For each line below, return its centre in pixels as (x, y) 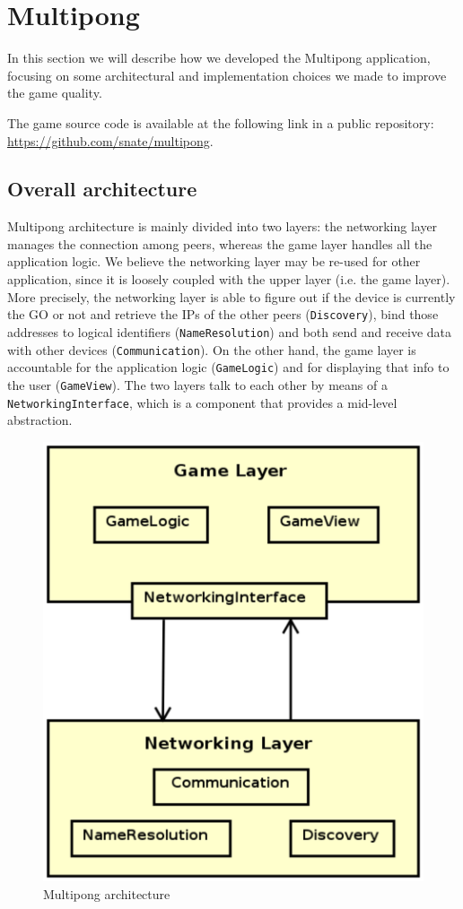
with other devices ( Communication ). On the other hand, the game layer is (212, 349)
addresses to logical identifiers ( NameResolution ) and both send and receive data (230, 331)
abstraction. (40, 420)
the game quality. (55, 93)
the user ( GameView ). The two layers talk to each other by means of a (197, 384)
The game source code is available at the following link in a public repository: (221, 122)
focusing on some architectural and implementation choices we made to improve (227, 75)
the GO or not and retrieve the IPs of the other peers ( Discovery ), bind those (223, 314)
